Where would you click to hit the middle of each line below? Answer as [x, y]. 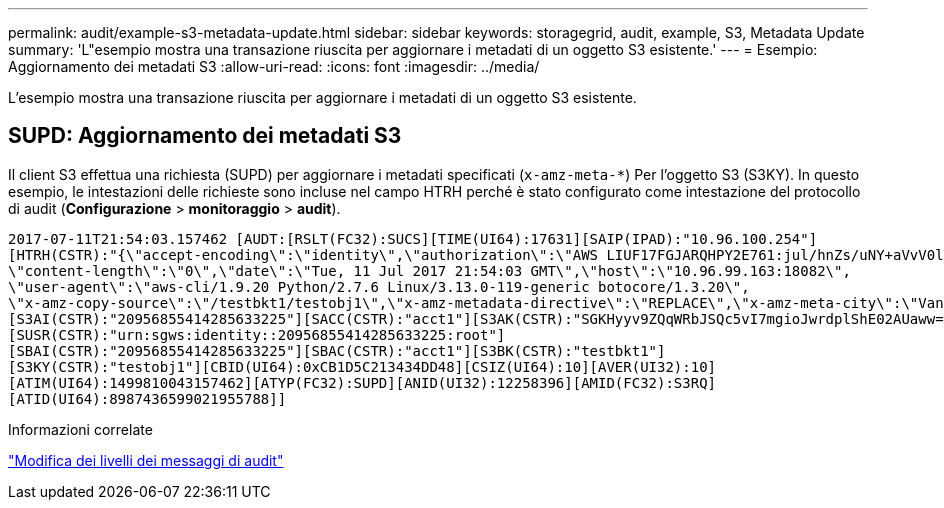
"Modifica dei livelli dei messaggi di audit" [146, 460]
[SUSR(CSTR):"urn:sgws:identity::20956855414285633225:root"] [257, 334]
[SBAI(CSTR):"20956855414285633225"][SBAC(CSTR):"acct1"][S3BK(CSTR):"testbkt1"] [337, 350]
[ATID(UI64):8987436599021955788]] [147, 398]
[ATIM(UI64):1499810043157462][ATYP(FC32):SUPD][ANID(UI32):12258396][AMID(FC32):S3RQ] [362, 382]
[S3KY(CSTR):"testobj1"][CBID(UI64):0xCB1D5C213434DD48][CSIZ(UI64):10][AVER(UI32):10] [362, 366]
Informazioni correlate [80, 429]
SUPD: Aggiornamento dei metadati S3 [205, 136]
